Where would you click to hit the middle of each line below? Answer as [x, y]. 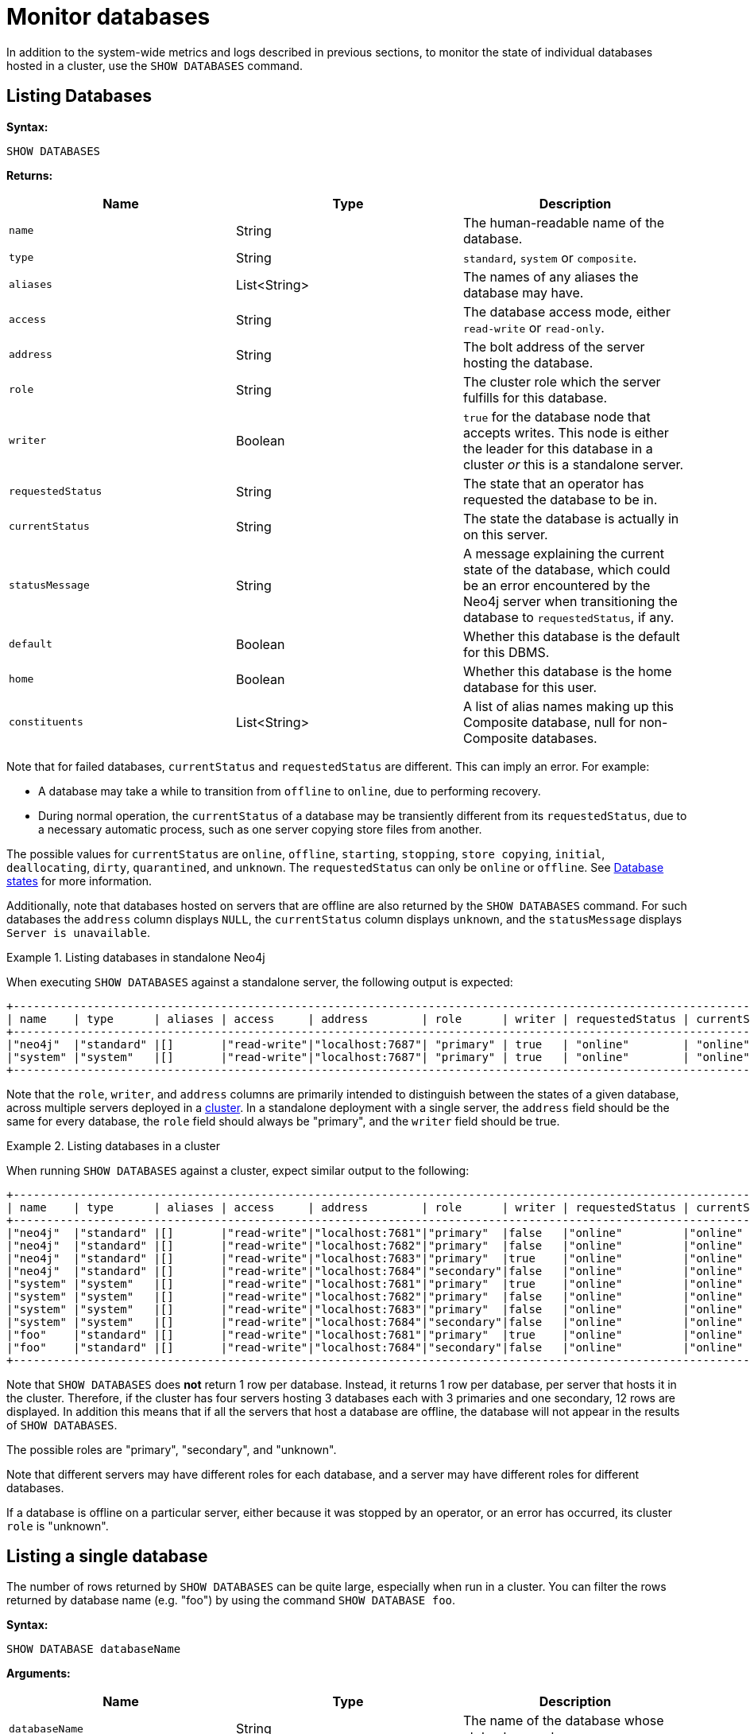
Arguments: [39, 1674]
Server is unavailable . [79, 932]
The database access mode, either [566, 311]
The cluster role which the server [562, 381]
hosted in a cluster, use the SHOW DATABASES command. [155, 65]
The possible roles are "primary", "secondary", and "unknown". [172, 1449]
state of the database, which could [566, 569]
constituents [46, 722]
